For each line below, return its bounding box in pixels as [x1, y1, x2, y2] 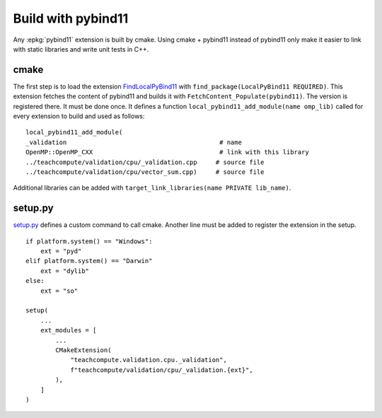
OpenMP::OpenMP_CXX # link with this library [25, 149, 309, 156]
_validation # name [25, 138, 242, 146]
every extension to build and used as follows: [13, 112, 145, 120]
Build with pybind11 [13, 11, 129, 26]
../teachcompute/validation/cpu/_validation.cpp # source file [25, 158, 265, 166]
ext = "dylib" [40, 267, 90, 275]
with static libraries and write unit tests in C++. [13, 45, 149, 53]
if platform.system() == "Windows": [25, 237, 153, 245]
